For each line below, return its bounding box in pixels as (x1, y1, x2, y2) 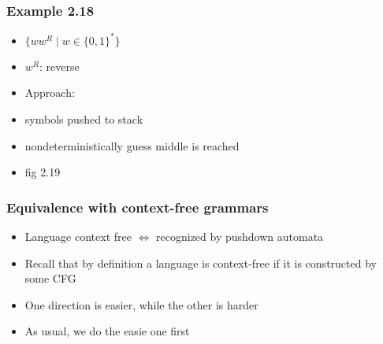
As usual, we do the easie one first (24, 323, 190, 339)
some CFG (24, 270, 76, 287)
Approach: (24, 84, 75, 101)
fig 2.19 (24, 164, 61, 180)
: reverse (39, 57, 80, 74)
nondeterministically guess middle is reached (24, 137, 240, 154)
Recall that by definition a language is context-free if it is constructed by (24, 254, 377, 271)
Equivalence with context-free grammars (6, 197, 269, 216)
